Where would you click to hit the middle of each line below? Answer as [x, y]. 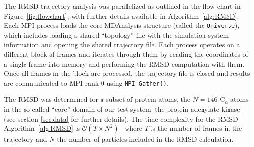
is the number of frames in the [196, 128]
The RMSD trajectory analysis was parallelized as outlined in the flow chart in [122, 6]
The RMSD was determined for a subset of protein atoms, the [97, 99]
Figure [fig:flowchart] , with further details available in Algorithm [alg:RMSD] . [122, 15]
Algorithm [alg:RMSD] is [42, 128]
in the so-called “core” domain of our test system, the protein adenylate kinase [122, 109]
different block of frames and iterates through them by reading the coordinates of [126, 54]
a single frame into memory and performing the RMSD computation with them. [124, 63]
